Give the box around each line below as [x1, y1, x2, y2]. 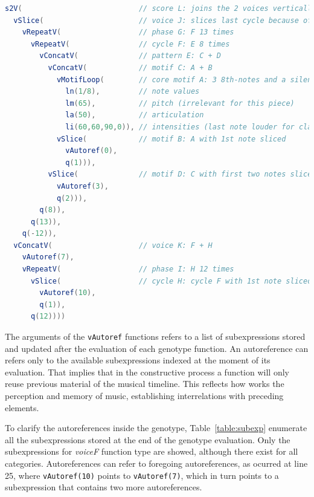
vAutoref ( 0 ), [65, 146, 118, 155]
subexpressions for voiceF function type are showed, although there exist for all [5, 445, 298, 458]
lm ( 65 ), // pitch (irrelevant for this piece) [65, 99, 295, 108]
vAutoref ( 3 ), [56, 181, 109, 190]
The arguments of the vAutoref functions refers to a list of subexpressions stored [5, 330, 306, 343]
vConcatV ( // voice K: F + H [13, 241, 213, 250]
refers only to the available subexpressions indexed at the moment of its [5, 354, 271, 366]
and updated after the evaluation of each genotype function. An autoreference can [5, 342, 309, 354]
